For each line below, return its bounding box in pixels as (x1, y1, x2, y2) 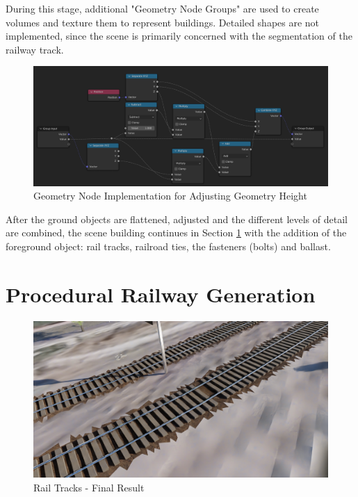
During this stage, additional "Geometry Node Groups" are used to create (6, 1, 319, 15)
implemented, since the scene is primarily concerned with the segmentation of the (6, 28, 352, 43)
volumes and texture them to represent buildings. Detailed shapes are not (6, 15, 320, 29)
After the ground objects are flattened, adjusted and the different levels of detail (6, 211, 348, 226)
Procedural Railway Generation (6, 279, 316, 308)
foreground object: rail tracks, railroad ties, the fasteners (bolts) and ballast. (6, 239, 331, 253)
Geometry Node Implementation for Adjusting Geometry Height (33, 188, 307, 203)
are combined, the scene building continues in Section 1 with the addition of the (6, 225, 347, 240)
